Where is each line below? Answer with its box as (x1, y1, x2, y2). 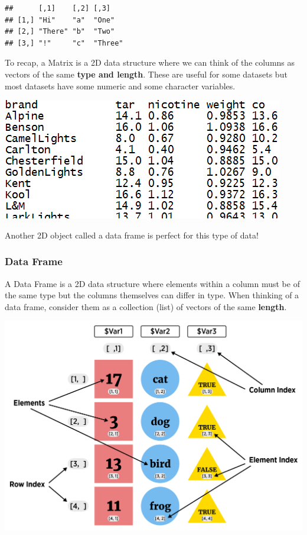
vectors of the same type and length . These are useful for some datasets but (5, 67, 288, 80)
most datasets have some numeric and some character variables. (5, 79, 236, 92)
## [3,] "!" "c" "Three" (5, 38, 123, 47)
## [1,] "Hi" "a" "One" (5, 15, 115, 24)
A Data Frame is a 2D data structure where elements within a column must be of (5, 277, 300, 289)
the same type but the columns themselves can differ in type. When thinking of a (5, 289, 299, 301)
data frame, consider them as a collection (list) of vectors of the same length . (5, 300, 287, 312)
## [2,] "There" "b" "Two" (5, 27, 115, 36)
